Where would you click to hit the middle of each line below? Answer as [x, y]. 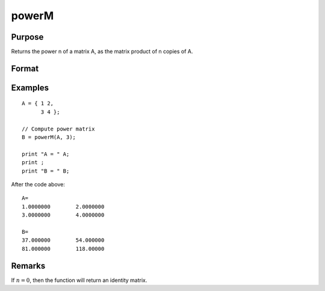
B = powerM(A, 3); [49, 137]
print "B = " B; [46, 171]
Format [25, 68]
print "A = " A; [46, 154]
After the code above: [38, 184]
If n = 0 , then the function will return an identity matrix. [79, 280]
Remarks [28, 265]
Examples [30, 87]
